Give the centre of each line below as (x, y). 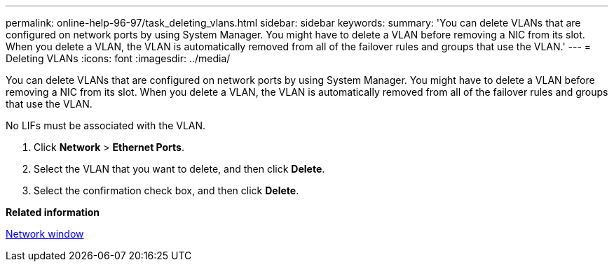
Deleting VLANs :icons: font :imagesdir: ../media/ (118, 58)
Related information (53, 212)
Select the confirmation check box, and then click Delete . (166, 190)
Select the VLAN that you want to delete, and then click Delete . (179, 169)
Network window (45, 234)
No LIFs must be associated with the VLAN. (106, 125)
